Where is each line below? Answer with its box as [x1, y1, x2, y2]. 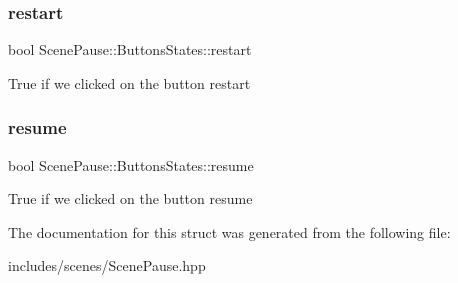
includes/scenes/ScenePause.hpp [8, 255, 206, 276]
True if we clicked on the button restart [8, 72, 251, 93]
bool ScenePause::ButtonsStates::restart [8, 39, 252, 60]
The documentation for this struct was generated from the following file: [8, 221, 451, 242]
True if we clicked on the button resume [8, 188, 253, 209]
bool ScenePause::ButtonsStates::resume [8, 154, 254, 175]
